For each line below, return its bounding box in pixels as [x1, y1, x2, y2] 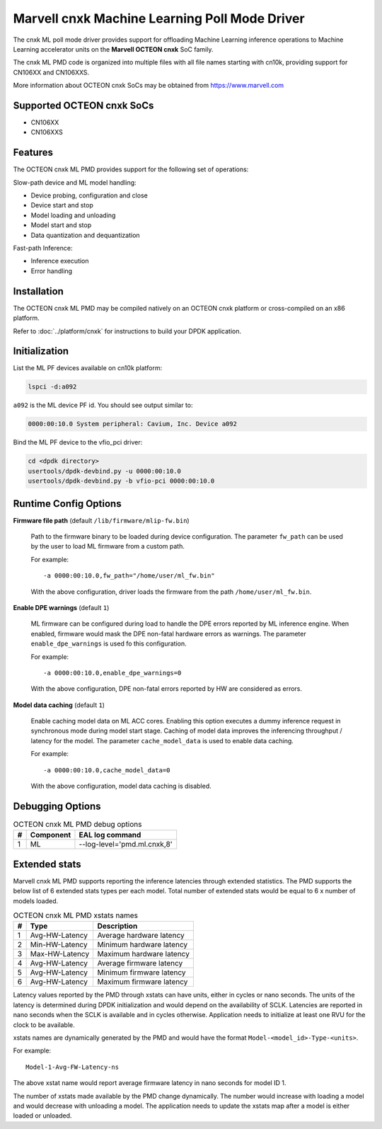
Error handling [30, 266, 73, 275]
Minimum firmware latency [97, 968, 187, 978]
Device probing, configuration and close [30, 191, 148, 200]
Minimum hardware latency [97, 940, 188, 950]
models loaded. [13, 896, 59, 905]
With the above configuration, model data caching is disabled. [30, 782, 212, 791]
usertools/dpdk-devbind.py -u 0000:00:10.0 [28, 467, 182, 475]
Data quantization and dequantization [30, 231, 141, 239]
